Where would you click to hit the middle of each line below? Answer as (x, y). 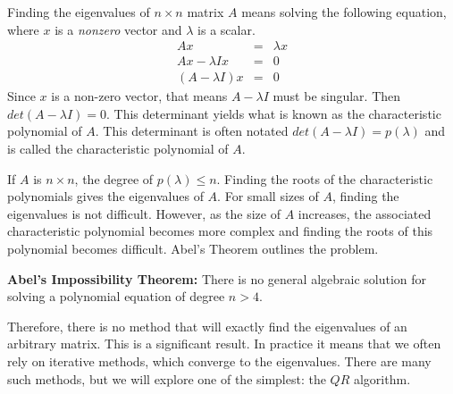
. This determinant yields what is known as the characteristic (273, 113)
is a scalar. (226, 29)
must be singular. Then (337, 96)
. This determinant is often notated (192, 131)
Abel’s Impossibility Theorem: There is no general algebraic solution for (217, 278)
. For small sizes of (268, 196)
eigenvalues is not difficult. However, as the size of (144, 213)
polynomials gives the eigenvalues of (105, 196)
